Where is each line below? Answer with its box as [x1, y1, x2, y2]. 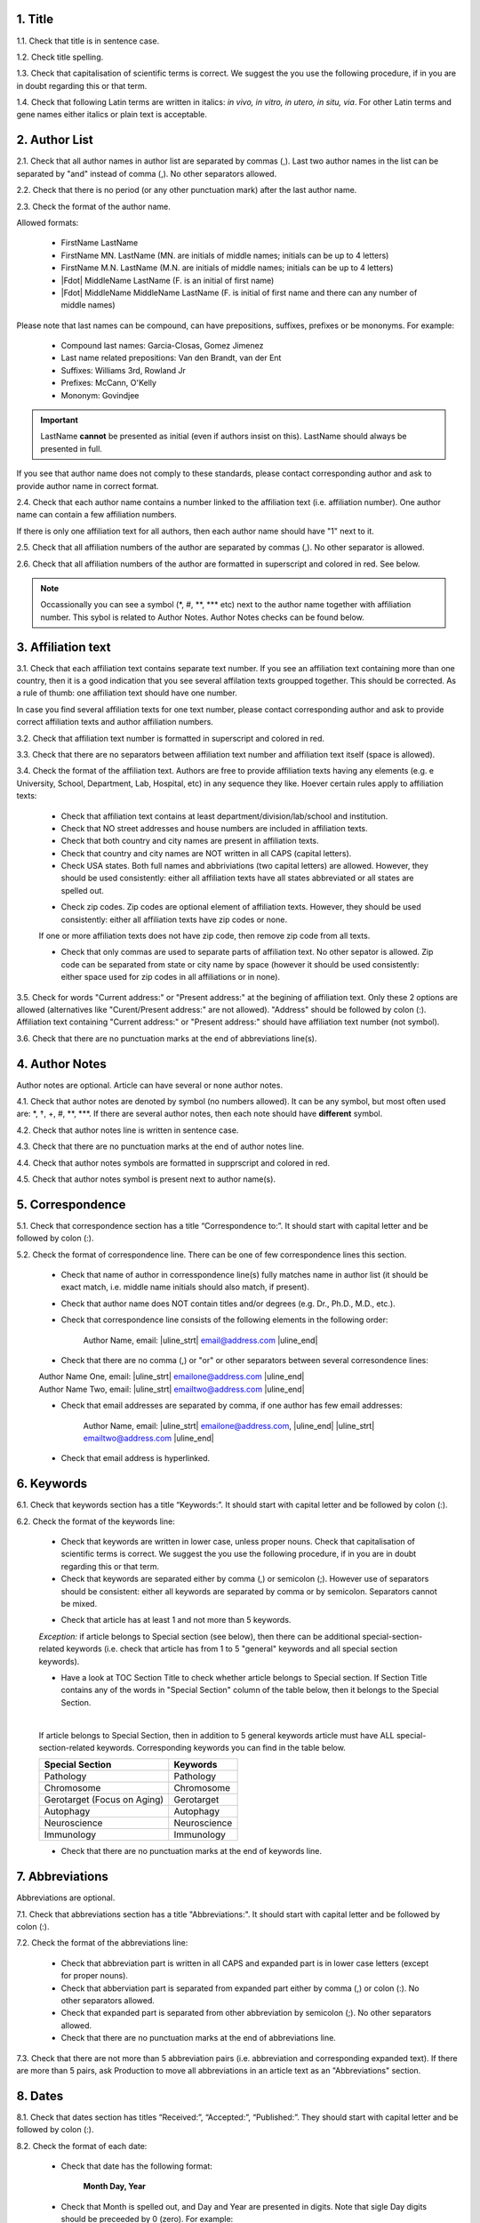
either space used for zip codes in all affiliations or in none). [60, 972, 280, 983]
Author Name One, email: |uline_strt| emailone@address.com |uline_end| [38, 1371, 305, 1382]
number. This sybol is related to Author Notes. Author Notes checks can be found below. [40, 612, 364, 622]
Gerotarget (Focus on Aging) [44, 1794, 164, 1806]
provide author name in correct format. [16, 480, 159, 491]
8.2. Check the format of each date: [16, 2140, 148, 2151]
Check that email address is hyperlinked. [60, 1453, 211, 1464]
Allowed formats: [16, 217, 79, 228]
